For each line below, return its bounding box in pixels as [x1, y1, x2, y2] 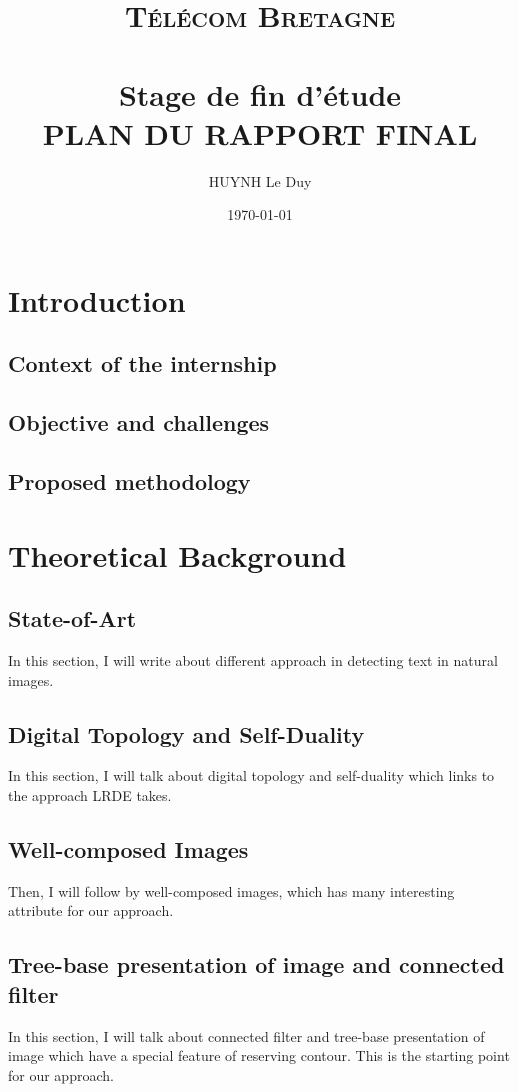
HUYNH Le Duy [208, 170, 312, 191]
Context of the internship [8, 348, 277, 379]
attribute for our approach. [8, 900, 174, 921]
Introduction [8, 279, 186, 320]
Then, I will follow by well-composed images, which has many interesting [8, 880, 455, 901]
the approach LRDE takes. [8, 784, 172, 805]
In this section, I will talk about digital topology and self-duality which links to [8, 765, 495, 786]
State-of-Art [8, 603, 137, 634]
